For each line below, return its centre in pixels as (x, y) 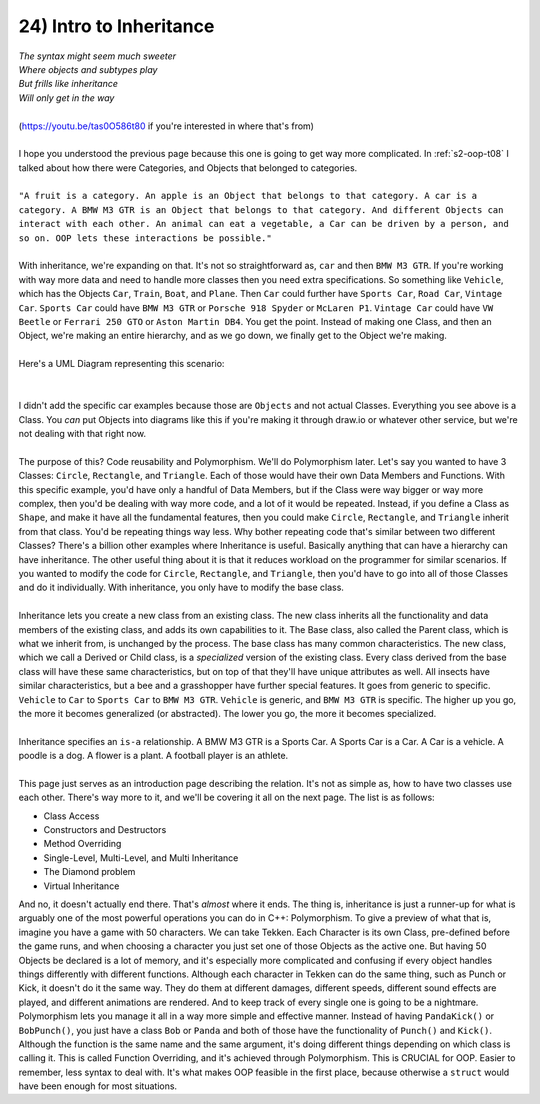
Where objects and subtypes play (88, 69)
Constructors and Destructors (105, 830)
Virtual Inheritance (81, 886)
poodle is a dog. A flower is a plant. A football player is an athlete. (153, 756)
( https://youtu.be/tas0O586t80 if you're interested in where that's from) (166, 126)
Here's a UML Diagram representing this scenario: (121, 364)
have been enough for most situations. (98, 1086)
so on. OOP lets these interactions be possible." (145, 238)
